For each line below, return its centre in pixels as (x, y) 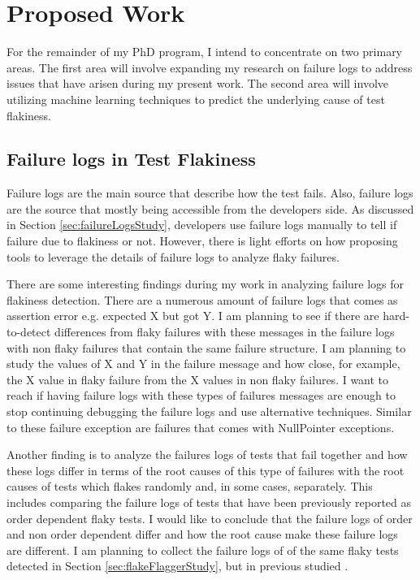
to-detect (29, 332)
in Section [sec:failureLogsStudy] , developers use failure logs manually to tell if (202, 225)
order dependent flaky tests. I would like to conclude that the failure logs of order (210, 518)
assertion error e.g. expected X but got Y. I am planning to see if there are (193, 316)
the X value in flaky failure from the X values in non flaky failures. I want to (198, 379)
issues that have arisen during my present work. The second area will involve (198, 83)
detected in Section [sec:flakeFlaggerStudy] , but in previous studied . (178, 566)
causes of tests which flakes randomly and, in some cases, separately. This (190, 486)
